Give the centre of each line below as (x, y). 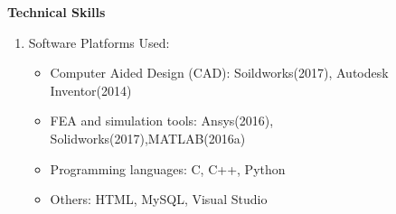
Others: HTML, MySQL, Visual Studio (159, 199)
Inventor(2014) (91, 90)
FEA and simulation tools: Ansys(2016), (162, 121)
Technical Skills (57, 12)
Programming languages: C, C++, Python (168, 168)
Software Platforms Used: (99, 42)
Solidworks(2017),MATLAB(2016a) (148, 138)
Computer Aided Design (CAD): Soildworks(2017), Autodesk (219, 73)
